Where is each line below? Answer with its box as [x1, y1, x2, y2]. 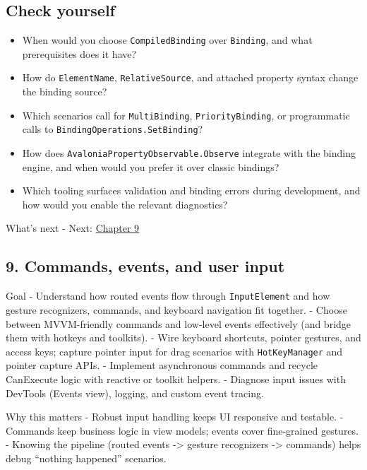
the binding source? [22, 84, 107, 99]
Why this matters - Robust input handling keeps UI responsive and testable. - [6, 409, 344, 424]
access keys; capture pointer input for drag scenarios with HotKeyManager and [6, 343, 343, 358]
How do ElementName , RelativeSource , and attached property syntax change [22, 70, 359, 85]
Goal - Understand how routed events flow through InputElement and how [6, 288, 330, 303]
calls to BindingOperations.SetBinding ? [22, 122, 203, 136]
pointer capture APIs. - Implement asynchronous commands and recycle [6, 358, 318, 372]
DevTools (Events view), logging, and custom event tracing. [6, 385, 264, 400]
